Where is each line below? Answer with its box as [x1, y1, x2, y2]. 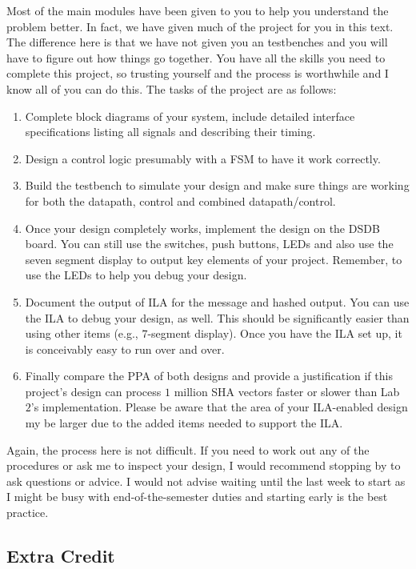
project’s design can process [25, 383, 162, 399]
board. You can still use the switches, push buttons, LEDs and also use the [25, 235, 394, 252]
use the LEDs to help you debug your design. [25, 266, 247, 283]
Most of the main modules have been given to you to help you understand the [6, 2, 389, 18]
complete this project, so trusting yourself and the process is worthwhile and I [6, 65, 389, 82]
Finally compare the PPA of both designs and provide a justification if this [25, 367, 393, 384]
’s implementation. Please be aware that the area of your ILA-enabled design [30, 399, 408, 415]
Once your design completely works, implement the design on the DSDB [25, 219, 380, 236]
